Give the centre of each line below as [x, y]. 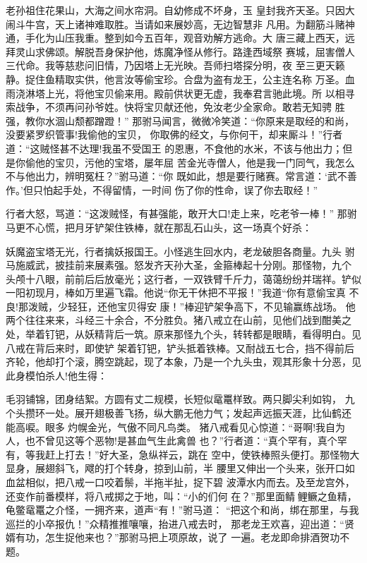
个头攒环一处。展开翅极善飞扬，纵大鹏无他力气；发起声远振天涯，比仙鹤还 [179, 413]
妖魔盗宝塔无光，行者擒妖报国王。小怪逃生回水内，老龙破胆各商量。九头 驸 [180, 251]
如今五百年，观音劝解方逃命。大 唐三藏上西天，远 [239, 38]
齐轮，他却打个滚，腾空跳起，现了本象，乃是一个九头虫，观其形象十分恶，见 [183, 362]
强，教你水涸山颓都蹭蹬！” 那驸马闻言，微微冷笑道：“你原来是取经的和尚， [180, 120]
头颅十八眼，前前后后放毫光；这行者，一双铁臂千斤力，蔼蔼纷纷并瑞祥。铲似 [183, 278]
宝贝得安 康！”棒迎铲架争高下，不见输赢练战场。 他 [236, 306]
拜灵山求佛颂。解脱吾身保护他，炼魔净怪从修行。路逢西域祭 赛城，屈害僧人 [180, 51]
